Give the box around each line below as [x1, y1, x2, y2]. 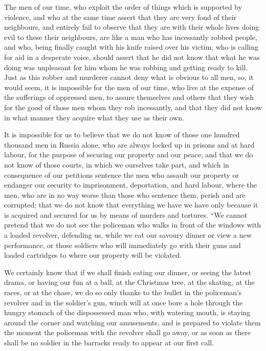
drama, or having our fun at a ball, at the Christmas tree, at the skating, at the [4, 277, 255, 287]
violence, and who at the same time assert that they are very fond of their [4, 11, 237, 22]
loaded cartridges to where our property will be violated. [4, 250, 182, 260]
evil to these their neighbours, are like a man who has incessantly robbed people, [4, 31, 257, 42]
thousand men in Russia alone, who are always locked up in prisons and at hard [4, 139, 255, 150]
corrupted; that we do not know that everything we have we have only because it [4, 199, 258, 210]
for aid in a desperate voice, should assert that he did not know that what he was [4, 51, 260, 62]
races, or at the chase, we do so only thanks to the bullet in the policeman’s [4, 287, 242, 298]
